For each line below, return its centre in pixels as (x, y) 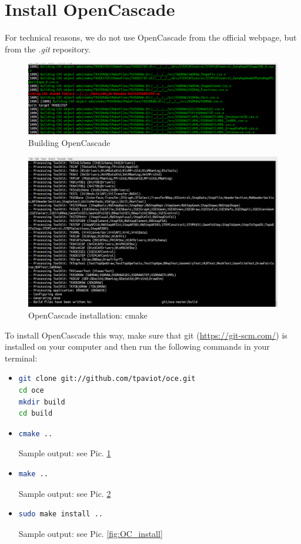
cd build (36, 414)
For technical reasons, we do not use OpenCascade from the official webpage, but (151, 37)
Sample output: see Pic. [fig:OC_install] (91, 533)
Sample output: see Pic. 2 (65, 493)
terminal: (21, 358)
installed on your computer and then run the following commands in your (137, 346)
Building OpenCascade (69, 142)
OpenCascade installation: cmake (88, 315)
